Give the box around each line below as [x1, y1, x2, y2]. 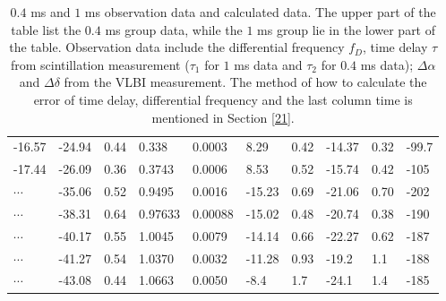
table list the [11, 20, 81, 39]
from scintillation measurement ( [10, 55, 190, 73]
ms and [30, 3, 71, 21]
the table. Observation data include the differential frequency [9, 38, 345, 56]
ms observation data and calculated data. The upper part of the [84, 3, 436, 21]
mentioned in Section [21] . [151, 107, 295, 126]
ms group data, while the [105, 20, 243, 39]
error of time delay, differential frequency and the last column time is [33, 90, 413, 108]
